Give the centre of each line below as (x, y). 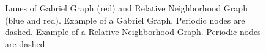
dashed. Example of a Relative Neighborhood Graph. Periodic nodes (133, 32)
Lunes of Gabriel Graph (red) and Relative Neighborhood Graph (126, 8)
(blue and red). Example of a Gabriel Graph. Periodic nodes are (125, 20)
